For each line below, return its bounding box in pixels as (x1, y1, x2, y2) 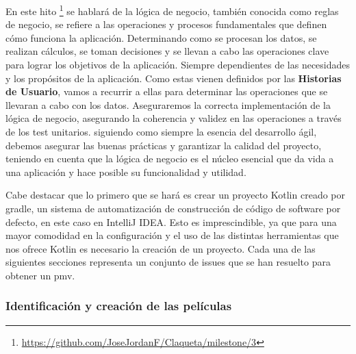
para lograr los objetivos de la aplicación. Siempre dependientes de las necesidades (5, 58, 351, 72)
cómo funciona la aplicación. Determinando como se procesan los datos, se (5, 30, 317, 45)
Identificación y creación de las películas (5, 297, 232, 314)
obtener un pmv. (5, 268, 75, 282)
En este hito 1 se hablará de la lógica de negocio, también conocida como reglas (5, 2, 339, 18)
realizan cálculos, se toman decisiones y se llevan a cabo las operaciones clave (5, 44, 329, 58)
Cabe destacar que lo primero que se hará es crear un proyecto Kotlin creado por (5, 188, 345, 202)
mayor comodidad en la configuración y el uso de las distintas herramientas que (5, 228, 339, 242)
